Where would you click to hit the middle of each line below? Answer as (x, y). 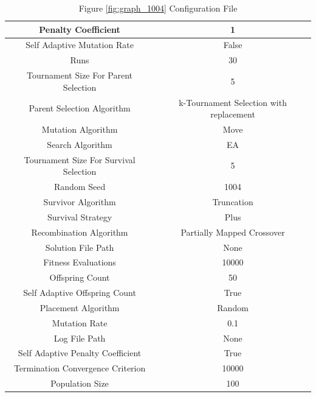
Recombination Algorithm (80, 232)
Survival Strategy (80, 216)
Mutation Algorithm (80, 129)
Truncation (233, 201)
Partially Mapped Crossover (233, 232)
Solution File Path (80, 247)
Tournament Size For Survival (80, 159)
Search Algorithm (80, 144)
